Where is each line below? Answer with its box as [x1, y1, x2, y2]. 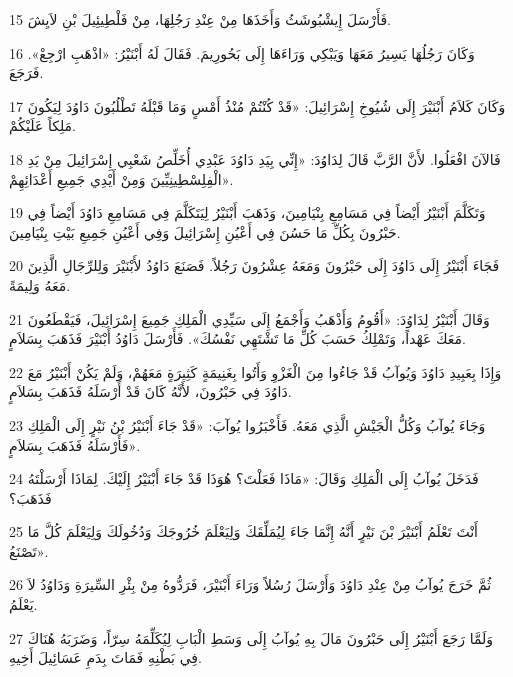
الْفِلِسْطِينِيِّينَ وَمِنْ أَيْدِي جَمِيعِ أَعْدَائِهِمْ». [9, 168, 234, 189]
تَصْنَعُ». [9, 540, 49, 561]
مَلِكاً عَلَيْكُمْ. [9, 115, 76, 136]
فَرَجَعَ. [9, 62, 44, 83]
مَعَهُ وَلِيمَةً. [9, 274, 71, 295]
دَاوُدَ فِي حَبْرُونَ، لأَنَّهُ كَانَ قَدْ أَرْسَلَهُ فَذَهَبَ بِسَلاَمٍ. [9, 381, 292, 402]
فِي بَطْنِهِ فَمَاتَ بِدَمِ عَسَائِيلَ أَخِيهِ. [9, 647, 202, 668]
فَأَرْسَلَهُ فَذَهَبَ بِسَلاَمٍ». [9, 434, 141, 455]
